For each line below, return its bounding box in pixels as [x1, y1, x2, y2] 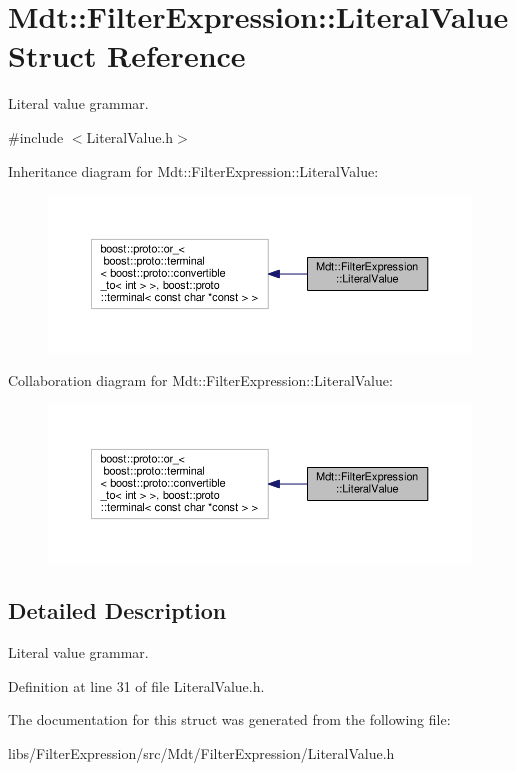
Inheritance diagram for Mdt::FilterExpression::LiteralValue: [8, 160, 379, 181]
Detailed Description [8, 595, 227, 626]
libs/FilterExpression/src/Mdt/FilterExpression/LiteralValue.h [8, 743, 395, 764]
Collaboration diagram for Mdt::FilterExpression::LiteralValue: [8, 370, 393, 391]
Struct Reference [8, 35, 246, 76]
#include [8, 126, 64, 147]
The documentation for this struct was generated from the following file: [8, 709, 451, 730]
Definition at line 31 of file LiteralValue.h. [8, 675, 265, 696]
